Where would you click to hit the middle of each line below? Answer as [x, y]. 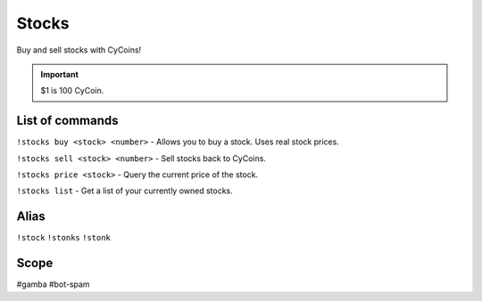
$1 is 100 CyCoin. [72, 91]
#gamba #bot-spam [53, 284]
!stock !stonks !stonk [64, 238]
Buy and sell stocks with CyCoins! [79, 50]
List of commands [68, 121]
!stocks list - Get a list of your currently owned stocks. [125, 191]
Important [60, 74]
